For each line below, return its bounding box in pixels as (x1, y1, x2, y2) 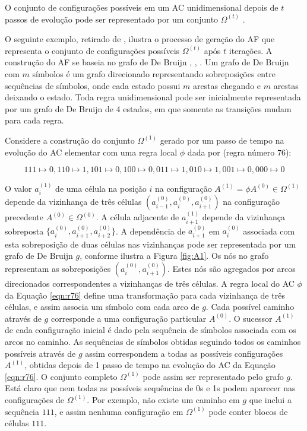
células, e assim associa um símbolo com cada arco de (5, 300, 200, 313)
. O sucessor (229, 312, 273, 324)
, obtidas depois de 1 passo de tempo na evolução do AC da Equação (24, 359, 276, 371)
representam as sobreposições (5, 262, 111, 275)
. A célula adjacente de (96, 211, 179, 223)
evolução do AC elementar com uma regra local (5, 145, 178, 158)
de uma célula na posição (55, 182, 147, 194)
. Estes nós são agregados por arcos (167, 262, 296, 275)
